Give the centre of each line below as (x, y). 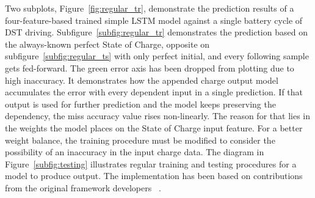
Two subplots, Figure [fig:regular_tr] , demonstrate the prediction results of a (150, 8)
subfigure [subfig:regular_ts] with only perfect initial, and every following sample (157, 56)
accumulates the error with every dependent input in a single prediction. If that (154, 92)
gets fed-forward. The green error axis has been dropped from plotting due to (150, 68)
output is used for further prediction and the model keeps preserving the (140, 104)
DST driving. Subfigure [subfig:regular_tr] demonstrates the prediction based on (156, 32)
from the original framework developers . (83, 187)
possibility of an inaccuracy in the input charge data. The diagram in (135, 152)
